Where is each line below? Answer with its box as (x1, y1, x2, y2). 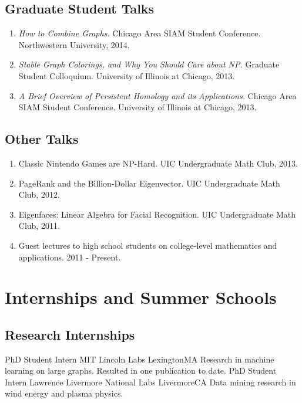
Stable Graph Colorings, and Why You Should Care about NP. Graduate (18, 58, 280, 70)
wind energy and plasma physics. (5, 387, 123, 399)
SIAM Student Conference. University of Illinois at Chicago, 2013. (18, 101, 257, 113)
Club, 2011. (18, 219, 60, 232)
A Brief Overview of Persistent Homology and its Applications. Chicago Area (18, 89, 297, 101)
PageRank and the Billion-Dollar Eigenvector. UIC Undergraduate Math (18, 177, 280, 189)
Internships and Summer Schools (5, 285, 277, 309)
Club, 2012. (18, 188, 60, 201)
